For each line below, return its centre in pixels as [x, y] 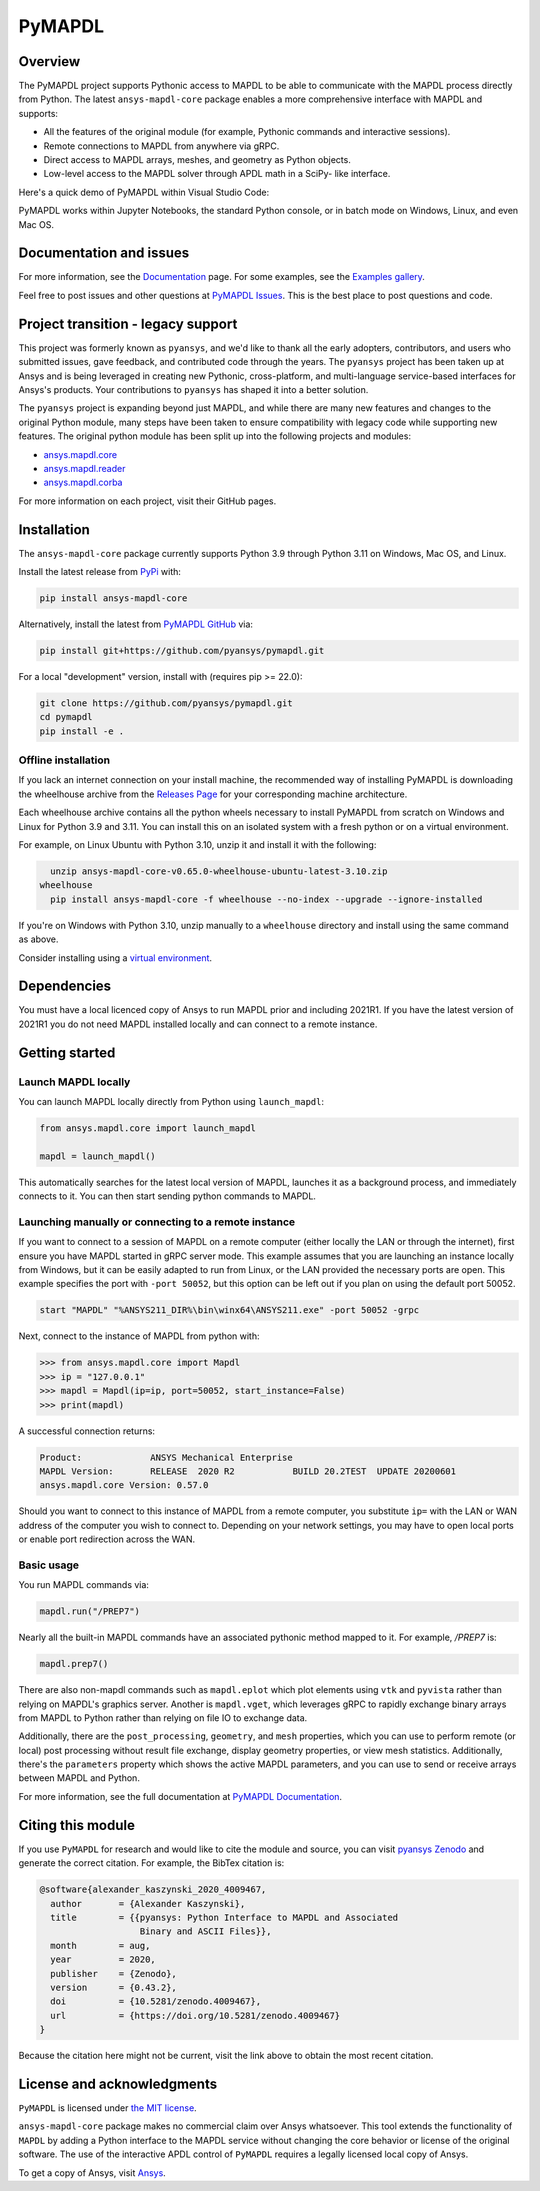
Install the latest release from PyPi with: [100, 571]
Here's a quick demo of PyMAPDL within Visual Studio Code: [144, 192]
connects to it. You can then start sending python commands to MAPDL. [167, 1196]
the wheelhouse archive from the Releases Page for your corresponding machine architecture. [213, 794]
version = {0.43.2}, [113, 1987]
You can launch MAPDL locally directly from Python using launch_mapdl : [171, 1101]
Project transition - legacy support [128, 323]
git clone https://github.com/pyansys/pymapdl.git [166, 703]
